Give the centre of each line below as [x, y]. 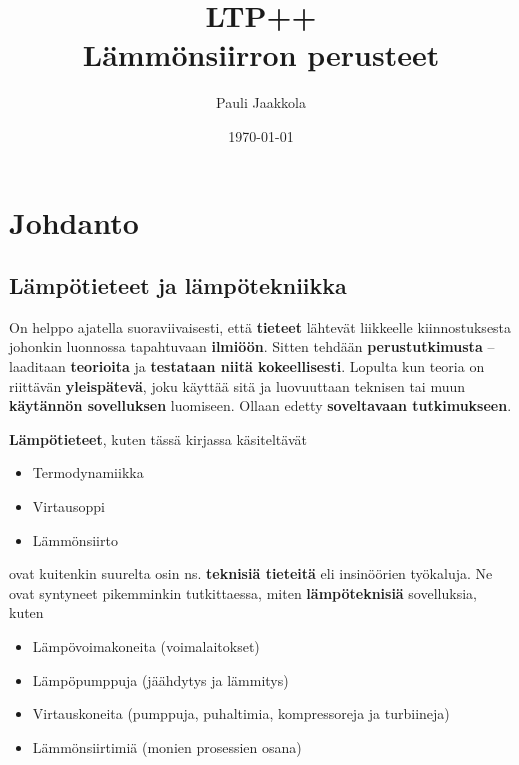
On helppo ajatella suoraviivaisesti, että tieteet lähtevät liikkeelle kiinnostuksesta [260, 326]
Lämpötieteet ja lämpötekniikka [178, 285]
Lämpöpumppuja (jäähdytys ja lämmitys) [160, 679]
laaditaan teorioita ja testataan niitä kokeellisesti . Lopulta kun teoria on [247, 366]
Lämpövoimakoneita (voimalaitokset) [146, 646]
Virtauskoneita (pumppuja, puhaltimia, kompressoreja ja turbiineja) [241, 713]
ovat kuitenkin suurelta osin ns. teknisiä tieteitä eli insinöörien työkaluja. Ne [251, 573]
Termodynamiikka [88, 472]
